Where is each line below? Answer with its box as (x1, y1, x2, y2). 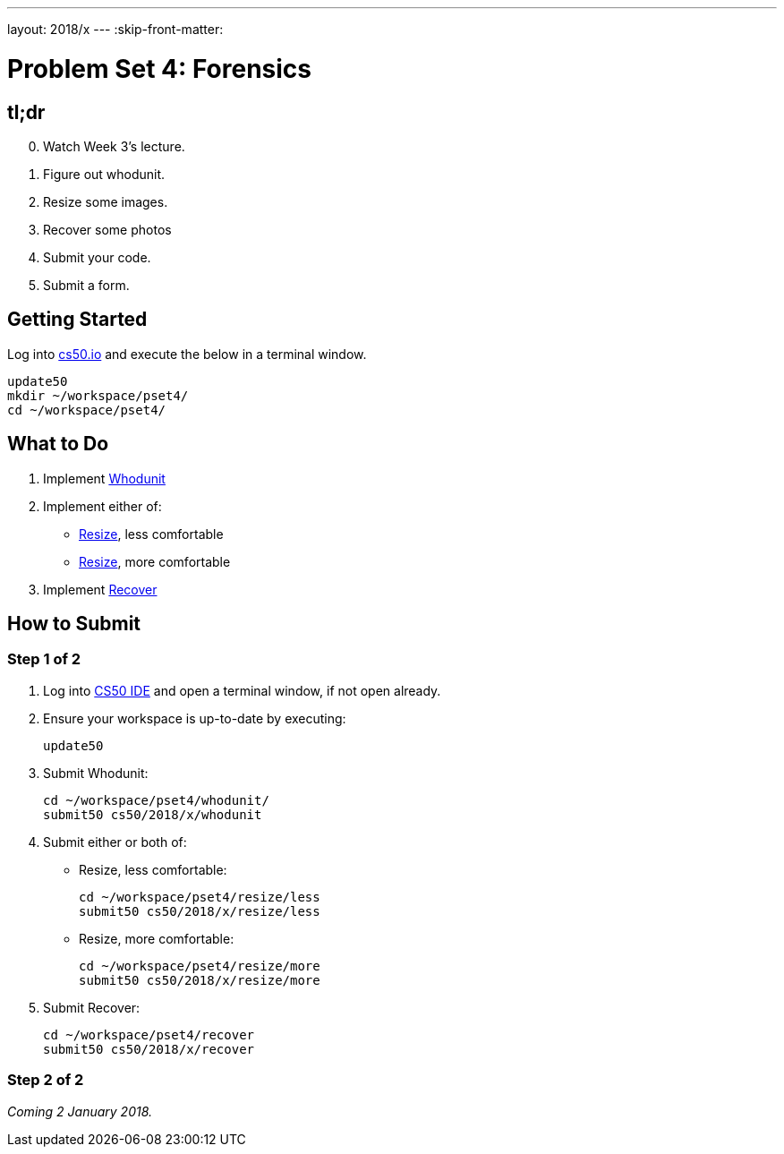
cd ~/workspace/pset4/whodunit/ (43, 792, 269, 808)
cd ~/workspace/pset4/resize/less (79, 889, 320, 904)
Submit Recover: (43, 999, 141, 1015)
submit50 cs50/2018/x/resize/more (79, 972, 320, 987)
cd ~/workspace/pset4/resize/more (79, 958, 320, 973)
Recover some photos (43, 221, 172, 237)
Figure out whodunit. (43, 166, 166, 182)
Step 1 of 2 (7, 650, 81, 669)
